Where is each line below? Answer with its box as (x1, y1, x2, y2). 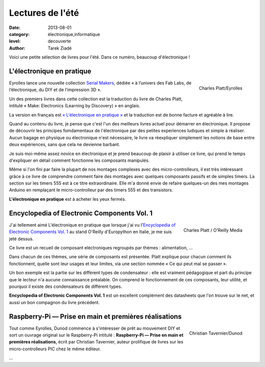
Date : (9, 25, 21, 31)
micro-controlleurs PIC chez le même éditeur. (9, 346, 101, 352)
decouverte (48, 38, 71, 44)
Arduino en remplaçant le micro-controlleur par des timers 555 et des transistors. (9, 187, 174, 193)
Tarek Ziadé (48, 45, 72, 51)
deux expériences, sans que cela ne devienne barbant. (9, 142, 120, 148)
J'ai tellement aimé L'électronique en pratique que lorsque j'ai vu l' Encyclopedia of (9, 222, 176, 228)
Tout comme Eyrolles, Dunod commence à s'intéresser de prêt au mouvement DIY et (9, 325, 181, 331)
